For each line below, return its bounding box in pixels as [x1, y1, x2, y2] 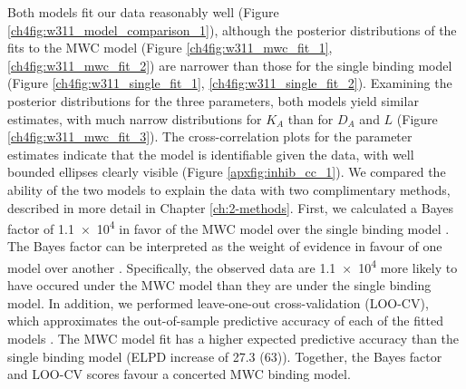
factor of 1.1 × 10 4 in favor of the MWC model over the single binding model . [7, 217, 450, 238]
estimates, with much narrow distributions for [7, 109, 262, 128]
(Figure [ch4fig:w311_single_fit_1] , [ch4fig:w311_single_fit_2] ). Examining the [7, 73, 452, 92]
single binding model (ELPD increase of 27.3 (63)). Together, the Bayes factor [7, 346, 442, 365]
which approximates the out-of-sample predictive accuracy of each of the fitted [7, 311, 443, 330]
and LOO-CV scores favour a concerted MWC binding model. [7, 365, 351, 384]
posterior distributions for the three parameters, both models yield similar [7, 91, 419, 110]
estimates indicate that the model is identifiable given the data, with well [7, 144, 414, 163]
